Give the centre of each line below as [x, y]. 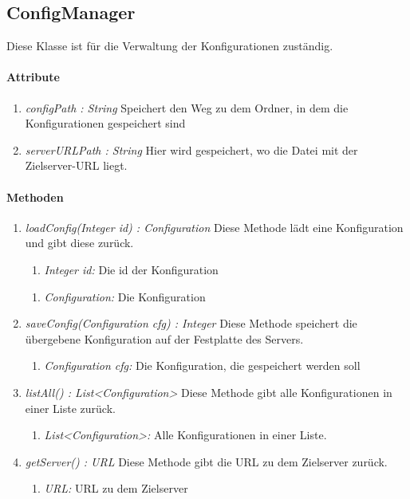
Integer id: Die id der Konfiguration [131, 269]
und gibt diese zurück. [79, 243]
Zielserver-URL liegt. [76, 165]
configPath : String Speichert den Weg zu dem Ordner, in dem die [187, 107]
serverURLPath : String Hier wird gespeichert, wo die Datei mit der [191, 149]
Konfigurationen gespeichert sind [105, 123]
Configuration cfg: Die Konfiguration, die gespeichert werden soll [202, 365]
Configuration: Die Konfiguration [125, 296]
